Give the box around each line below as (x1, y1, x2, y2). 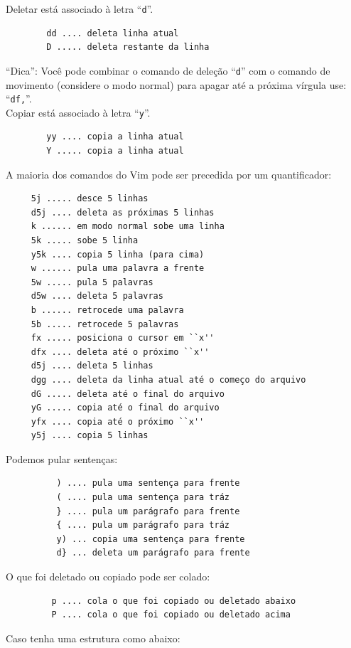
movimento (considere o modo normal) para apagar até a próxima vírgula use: (6, 77, 347, 92)
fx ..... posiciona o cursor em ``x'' (31, 333, 215, 344)
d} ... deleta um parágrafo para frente (56, 548, 250, 558)
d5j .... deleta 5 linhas (31, 361, 153, 371)
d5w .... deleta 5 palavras (31, 291, 163, 302)
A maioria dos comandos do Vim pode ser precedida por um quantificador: (6, 166, 332, 181)
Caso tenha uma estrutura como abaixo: (6, 630, 180, 645)
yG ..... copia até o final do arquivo (31, 403, 220, 413)
